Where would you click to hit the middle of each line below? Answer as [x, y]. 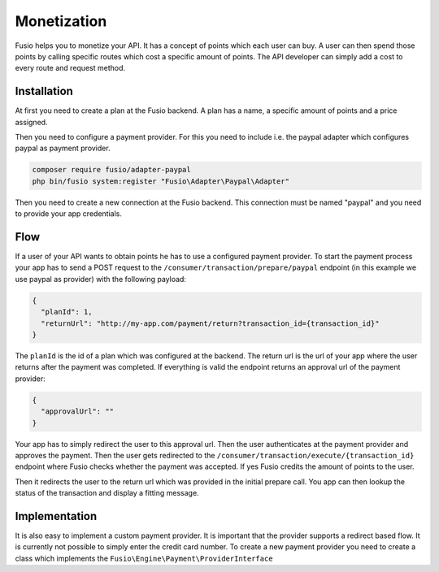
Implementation [56, 516]
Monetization [61, 21]
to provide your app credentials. [68, 214]
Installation [44, 91]
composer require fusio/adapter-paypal [111, 170]
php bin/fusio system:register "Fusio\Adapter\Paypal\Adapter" [161, 181]
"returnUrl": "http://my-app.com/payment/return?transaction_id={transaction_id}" [210, 323]
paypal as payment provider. [63, 148]
